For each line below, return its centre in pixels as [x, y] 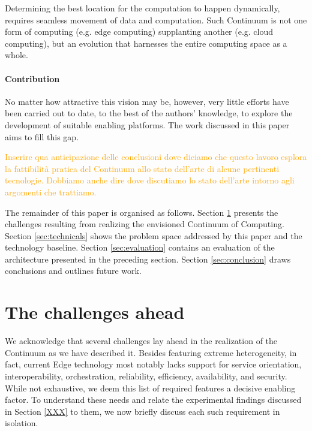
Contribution [32, 78]
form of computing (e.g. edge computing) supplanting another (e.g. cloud [139, 31]
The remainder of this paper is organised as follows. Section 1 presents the [142, 212]
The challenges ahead [95, 312]
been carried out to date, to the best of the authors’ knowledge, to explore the [149, 113]
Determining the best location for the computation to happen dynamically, [142, 8]
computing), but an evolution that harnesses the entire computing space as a [146, 43]
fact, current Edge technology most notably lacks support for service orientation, [153, 364]
